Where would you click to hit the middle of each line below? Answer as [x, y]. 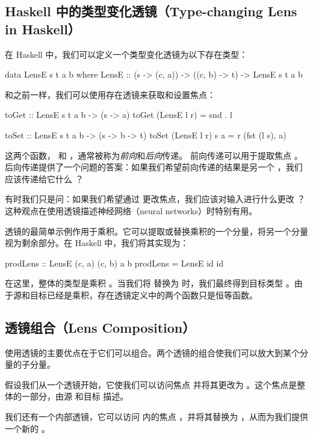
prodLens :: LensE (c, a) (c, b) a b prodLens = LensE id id [114, 263]
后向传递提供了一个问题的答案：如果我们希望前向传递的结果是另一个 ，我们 [154, 167]
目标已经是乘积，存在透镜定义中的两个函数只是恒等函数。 [144, 295]
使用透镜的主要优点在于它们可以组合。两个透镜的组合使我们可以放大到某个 [152, 352]
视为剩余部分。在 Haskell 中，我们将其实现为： [97, 243]
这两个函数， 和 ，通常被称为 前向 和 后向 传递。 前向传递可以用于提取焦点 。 [154, 155]
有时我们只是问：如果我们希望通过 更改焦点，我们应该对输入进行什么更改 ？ [155, 199]
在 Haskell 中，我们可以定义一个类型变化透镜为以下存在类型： [126, 54]
